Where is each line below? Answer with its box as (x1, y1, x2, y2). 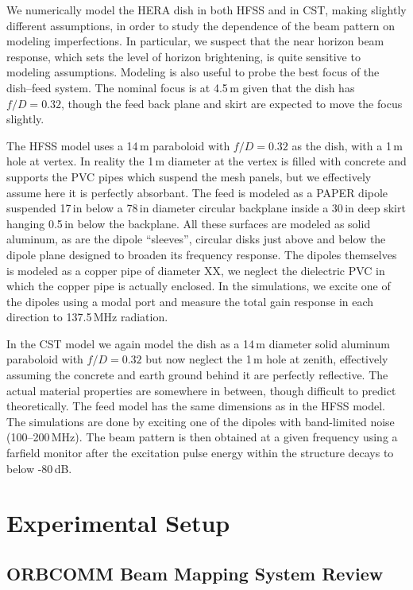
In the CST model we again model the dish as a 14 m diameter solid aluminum (6, 335, 390, 351)
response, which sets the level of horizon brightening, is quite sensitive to (6, 48, 361, 64)
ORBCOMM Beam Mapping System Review (6, 561, 384, 585)
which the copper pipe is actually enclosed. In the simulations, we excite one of (6, 278, 391, 294)
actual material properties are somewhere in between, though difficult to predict (6, 382, 396, 398)
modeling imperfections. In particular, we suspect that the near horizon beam (6, 33, 384, 49)
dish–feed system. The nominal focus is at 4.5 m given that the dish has (6, 79, 355, 95)
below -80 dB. (6, 460, 72, 476)
